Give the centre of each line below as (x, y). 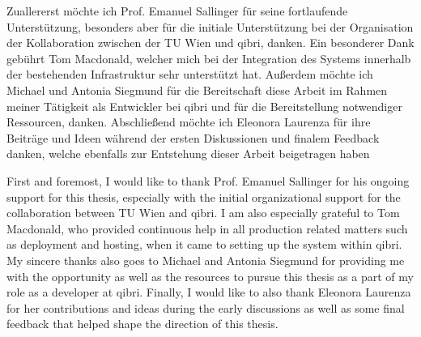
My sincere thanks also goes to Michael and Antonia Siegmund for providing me (206, 260)
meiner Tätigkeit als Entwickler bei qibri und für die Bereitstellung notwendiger (204, 106)
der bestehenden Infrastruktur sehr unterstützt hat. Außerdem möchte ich (190, 74)
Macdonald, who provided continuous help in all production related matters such (207, 228)
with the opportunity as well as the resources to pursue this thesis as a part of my (210, 276)
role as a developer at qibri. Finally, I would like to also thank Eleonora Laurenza (209, 292)
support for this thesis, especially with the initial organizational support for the (204, 196)
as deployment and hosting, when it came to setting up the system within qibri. (204, 244)
